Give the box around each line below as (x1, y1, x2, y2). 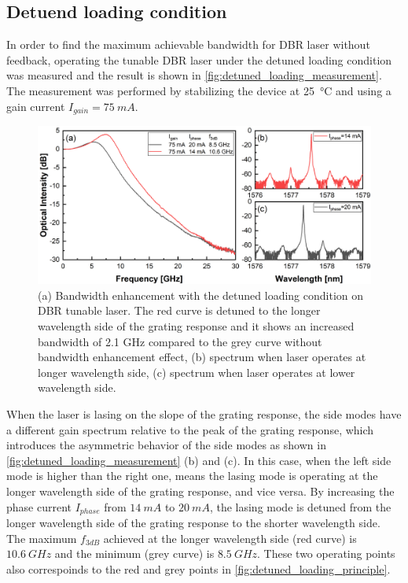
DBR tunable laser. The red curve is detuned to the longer (38, 302, 321, 319)
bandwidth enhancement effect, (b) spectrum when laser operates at (38, 349, 366, 365)
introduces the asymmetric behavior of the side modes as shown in (6, 437, 326, 453)
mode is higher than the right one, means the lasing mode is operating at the (6, 467, 378, 484)
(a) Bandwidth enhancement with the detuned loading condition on (38, 286, 364, 303)
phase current (6, 498, 72, 515)
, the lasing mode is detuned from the (209, 498, 391, 515)
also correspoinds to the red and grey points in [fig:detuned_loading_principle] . (6, 560, 391, 577)
